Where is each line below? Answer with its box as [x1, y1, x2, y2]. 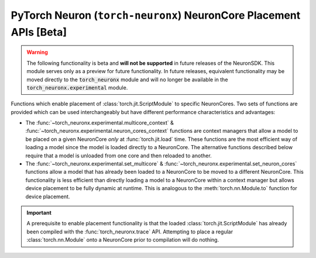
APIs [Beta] [11, 25, 67, 39]
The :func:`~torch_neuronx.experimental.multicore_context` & [25, 119, 174, 126]
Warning [26, 49, 48, 56]
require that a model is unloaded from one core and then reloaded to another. [25, 152, 212, 159]
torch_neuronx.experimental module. [26, 84, 128, 91]
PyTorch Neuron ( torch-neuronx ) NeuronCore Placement [11, 9, 301, 22]
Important [26, 209, 52, 216]
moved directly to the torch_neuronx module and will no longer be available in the [26, 76, 228, 83]
